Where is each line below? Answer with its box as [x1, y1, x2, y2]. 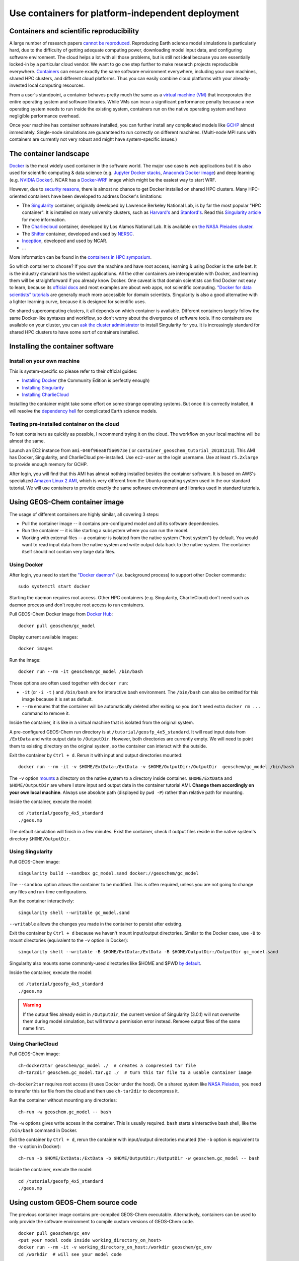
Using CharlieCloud [9, 1041, 58, 1048]
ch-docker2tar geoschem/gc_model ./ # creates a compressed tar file [18, 1062, 196, 1068]
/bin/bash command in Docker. [9, 1127, 78, 1133]
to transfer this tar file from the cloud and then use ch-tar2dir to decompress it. [9, 1088, 179, 1094]
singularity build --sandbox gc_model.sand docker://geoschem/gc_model [18, 871, 199, 876]
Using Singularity [9, 848, 53, 855]
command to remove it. [22, 710, 70, 716]
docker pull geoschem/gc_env [18, 1230, 90, 1236]
